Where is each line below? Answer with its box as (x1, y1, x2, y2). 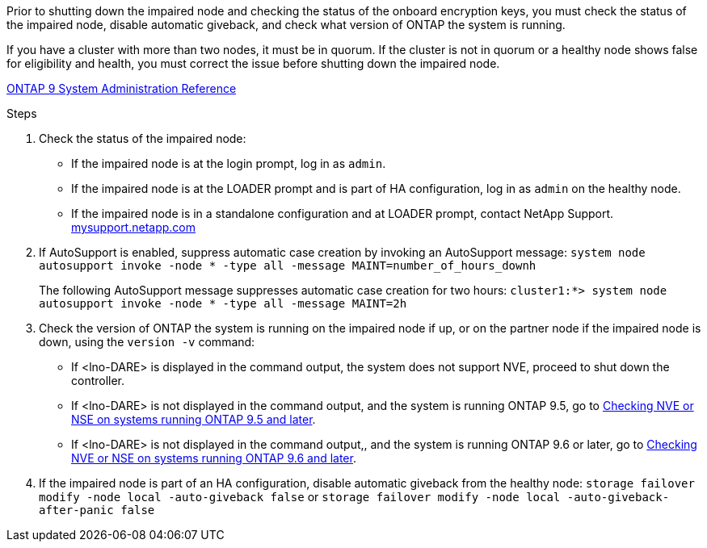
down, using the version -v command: (39, 335, 255, 349)
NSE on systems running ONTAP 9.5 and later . (71, 412, 316, 426)
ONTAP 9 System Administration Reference (6, 82, 237, 95)
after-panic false (39, 504, 155, 517)
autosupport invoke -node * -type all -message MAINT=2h (39, 297, 407, 310)
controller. (71, 374, 125, 387)
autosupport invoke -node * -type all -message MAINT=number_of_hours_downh (39, 259, 537, 272)
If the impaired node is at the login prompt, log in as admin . (71, 157, 386, 170)
